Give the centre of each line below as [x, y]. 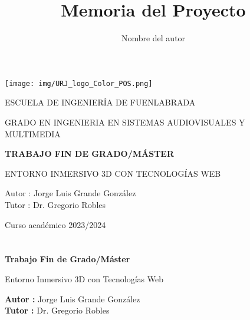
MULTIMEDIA [33, 133]
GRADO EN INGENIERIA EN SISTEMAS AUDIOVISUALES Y [125, 122]
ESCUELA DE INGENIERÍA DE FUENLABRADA [100, 102]
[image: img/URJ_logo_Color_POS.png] [79, 83]
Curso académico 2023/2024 [55, 224]
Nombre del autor [153, 38]
